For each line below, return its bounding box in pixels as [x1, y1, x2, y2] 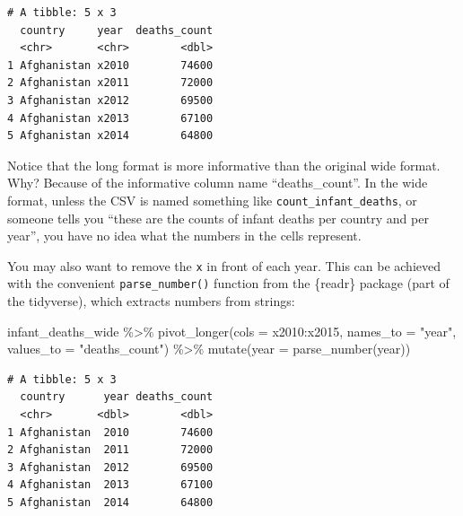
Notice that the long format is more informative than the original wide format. [7, 155, 441, 174]
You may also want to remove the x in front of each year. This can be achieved [7, 256, 441, 275]
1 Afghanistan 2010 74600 [7, 425, 214, 439]
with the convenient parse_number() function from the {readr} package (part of [7, 274, 450, 293]
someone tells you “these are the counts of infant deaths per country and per [7, 208, 429, 227]
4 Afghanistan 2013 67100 [7, 478, 214, 492]
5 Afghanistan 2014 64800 [7, 496, 214, 510]
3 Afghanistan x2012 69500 [7, 93, 214, 107]
